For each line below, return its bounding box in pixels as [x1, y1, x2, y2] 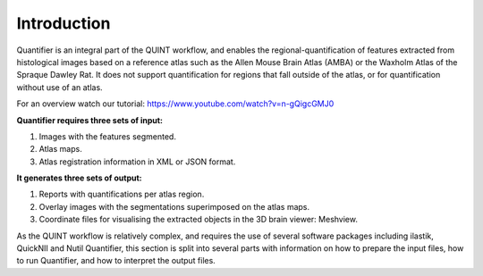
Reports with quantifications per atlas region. [38, 188, 205, 200]
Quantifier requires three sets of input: [16, 114, 164, 125]
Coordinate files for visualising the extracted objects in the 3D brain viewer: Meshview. [38, 214, 358, 225]
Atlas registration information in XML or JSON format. [38, 156, 236, 167]
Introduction [16, 13, 111, 33]
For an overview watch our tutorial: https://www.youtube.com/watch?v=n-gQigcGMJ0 [16, 98, 335, 109]
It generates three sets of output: [16, 172, 142, 183]
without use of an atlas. [16, 81, 103, 93]
